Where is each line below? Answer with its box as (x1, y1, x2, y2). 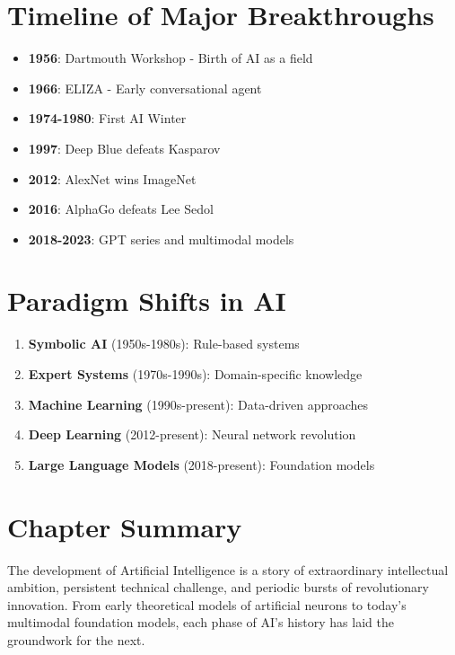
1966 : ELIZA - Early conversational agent (28, 78, 262, 97)
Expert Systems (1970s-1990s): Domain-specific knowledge (28, 365, 363, 383)
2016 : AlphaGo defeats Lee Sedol (28, 199, 214, 218)
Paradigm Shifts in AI (7, 282, 286, 319)
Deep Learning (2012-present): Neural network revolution (28, 425, 356, 444)
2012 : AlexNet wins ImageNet (28, 169, 197, 188)
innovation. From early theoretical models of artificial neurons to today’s (7, 595, 407, 614)
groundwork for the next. (7, 630, 145, 649)
